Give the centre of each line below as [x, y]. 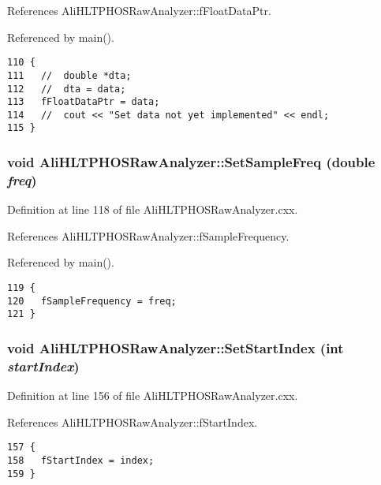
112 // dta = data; [67, 89]
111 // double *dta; [69, 75]
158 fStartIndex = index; [81, 461]
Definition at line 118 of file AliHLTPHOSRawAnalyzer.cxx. [153, 209]
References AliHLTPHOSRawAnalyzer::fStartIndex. [133, 422]
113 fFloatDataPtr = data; [84, 102]
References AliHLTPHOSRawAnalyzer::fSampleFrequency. [148, 235]
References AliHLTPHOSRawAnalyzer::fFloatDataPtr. [139, 10]
